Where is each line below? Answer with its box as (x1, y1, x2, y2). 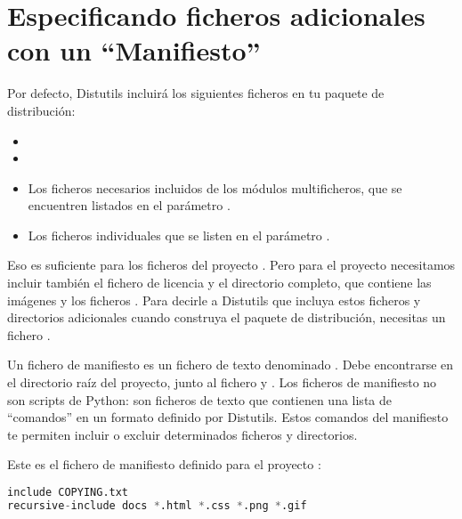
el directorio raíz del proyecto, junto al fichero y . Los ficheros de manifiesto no (7, 373, 437, 392)
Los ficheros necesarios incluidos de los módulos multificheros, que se (28, 178, 402, 197)
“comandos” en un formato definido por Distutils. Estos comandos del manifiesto (7, 408, 449, 426)
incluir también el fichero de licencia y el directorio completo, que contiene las (7, 273, 432, 292)
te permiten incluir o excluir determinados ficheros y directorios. (7, 425, 358, 443)
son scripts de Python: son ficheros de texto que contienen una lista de (7, 390, 392, 409)
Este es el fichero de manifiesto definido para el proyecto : (7, 455, 321, 474)
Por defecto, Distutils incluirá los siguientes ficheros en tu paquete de (7, 84, 385, 102)
